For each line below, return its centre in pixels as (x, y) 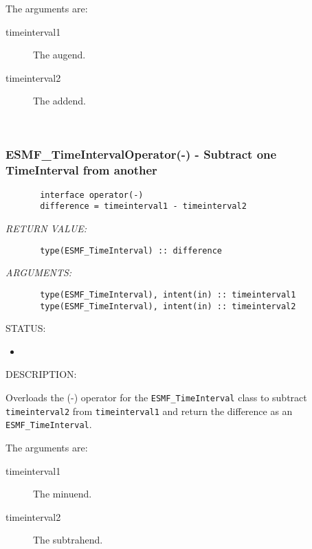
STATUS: (26, 328)
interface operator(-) (92, 195)
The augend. (59, 55)
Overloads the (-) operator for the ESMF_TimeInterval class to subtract (156, 397)
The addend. (60, 101)
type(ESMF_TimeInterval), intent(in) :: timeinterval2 (168, 306)
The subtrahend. (68, 540)
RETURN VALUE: (46, 228)
